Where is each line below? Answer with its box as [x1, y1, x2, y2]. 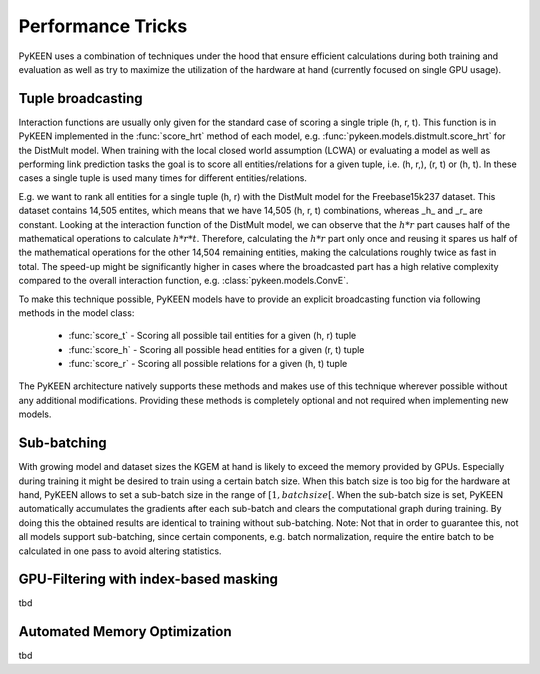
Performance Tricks [18, 15, 188, 37]
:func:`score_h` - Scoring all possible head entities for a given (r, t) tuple [68, 343, 365, 355]
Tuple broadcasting [18, 90, 143, 107]
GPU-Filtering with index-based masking [18, 571, 279, 588]
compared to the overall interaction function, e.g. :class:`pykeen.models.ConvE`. [18, 275, 349, 287]
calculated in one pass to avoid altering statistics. [18, 545, 222, 557]
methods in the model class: [18, 306, 135, 319]
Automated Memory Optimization [18, 623, 232, 640]
